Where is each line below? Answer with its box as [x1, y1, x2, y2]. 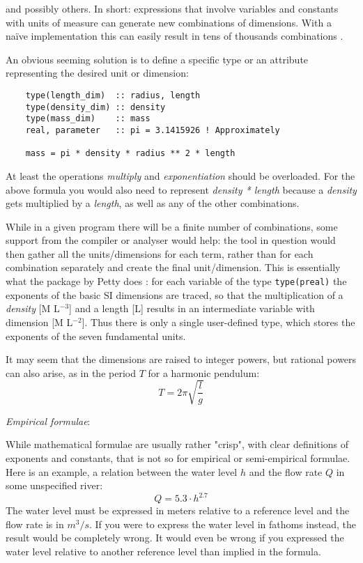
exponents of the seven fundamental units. [6, 328, 186, 343]
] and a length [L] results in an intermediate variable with [69, 301, 315, 316]
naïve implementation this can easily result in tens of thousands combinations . [6, 29, 343, 43]
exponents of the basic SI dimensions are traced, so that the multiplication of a [6, 287, 343, 302]
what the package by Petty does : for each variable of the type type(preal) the [6, 274, 347, 288]
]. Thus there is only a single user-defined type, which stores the [82, 314, 355, 329]
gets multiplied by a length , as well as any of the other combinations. [6, 196, 300, 210]
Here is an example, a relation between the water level [6, 464, 238, 479]
